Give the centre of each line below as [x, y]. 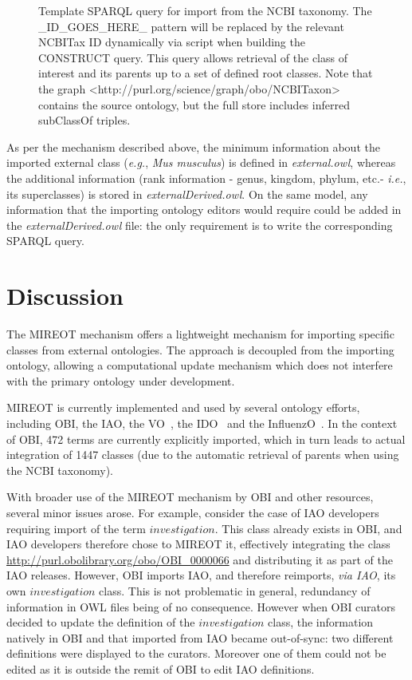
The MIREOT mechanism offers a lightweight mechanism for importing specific [200, 334]
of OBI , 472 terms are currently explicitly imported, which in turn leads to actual [206, 439]
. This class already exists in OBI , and [308, 528]
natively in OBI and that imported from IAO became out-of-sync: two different [200, 637]
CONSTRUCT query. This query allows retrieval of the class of [193, 57]
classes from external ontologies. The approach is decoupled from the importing [200, 349]
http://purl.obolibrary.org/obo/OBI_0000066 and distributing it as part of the [200, 559]
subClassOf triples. [84, 120]
